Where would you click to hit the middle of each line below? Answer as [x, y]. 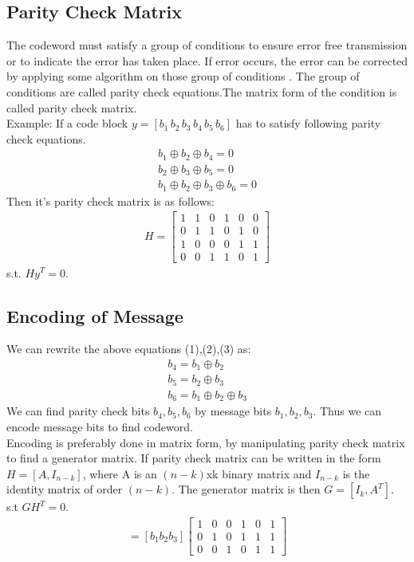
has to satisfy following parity [308, 123]
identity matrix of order [65, 489]
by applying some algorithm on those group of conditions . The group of [183, 76]
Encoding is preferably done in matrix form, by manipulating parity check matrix [206, 442]
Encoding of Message [95, 315]
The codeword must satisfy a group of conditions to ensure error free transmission [207, 45]
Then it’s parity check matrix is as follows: [110, 200]
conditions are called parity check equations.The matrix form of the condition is [202, 91]
